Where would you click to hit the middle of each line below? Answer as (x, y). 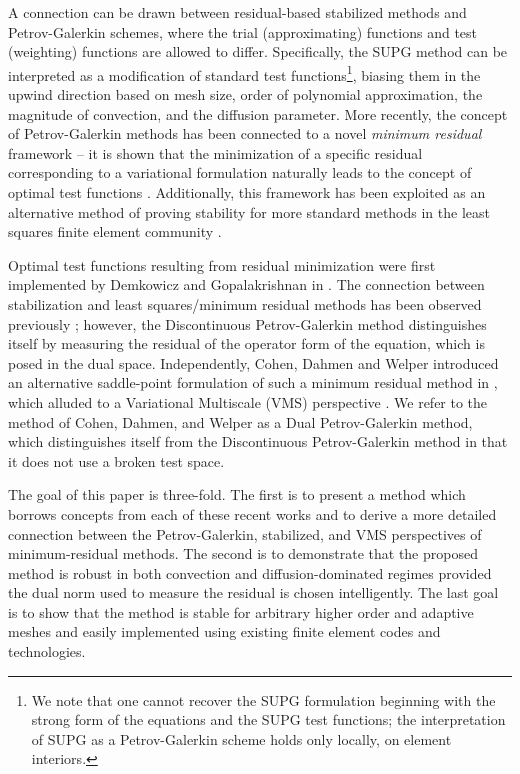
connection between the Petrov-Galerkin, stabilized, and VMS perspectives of (245, 533)
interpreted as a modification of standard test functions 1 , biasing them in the (244, 73)
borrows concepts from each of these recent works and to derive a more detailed (252, 513)
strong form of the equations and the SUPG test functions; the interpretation (268, 719)
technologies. (47, 651)
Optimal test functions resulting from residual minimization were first (222, 264)
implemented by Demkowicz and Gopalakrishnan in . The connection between (246, 284)
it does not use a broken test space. (116, 460)
